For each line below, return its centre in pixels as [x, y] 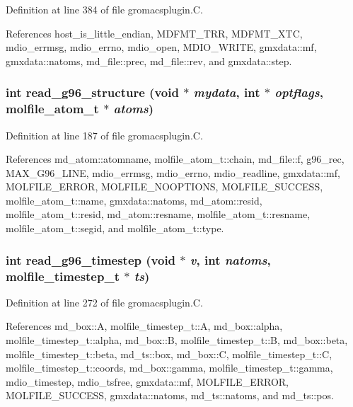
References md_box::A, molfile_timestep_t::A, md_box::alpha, [144, 326]
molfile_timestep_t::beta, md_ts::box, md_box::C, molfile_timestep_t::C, [169, 354]
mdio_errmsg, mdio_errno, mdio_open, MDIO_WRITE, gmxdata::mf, [161, 47]
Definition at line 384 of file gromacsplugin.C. [104, 9]
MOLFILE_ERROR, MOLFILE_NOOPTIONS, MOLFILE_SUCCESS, [164, 187]
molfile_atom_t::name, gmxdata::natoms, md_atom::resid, [134, 200]
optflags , [299, 92]
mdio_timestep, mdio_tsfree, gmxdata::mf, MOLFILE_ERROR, [147, 381]
